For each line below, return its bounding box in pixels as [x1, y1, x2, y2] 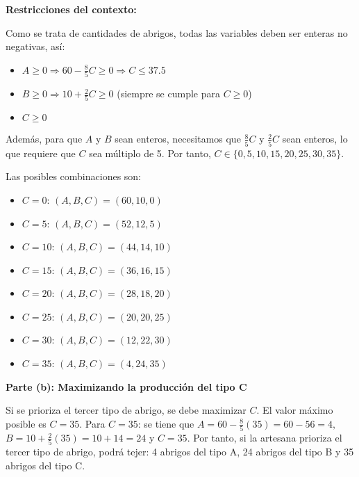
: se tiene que [137, 416, 194, 430]
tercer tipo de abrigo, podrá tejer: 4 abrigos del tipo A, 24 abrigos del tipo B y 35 [6, 444, 354, 459]
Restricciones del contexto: [6, 2, 137, 16]
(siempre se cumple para [117, 86, 220, 101]
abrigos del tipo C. [6, 458, 85, 473]
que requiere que [6, 145, 76, 160]
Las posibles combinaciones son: [6, 169, 142, 184]
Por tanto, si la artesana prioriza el [193, 430, 342, 445]
